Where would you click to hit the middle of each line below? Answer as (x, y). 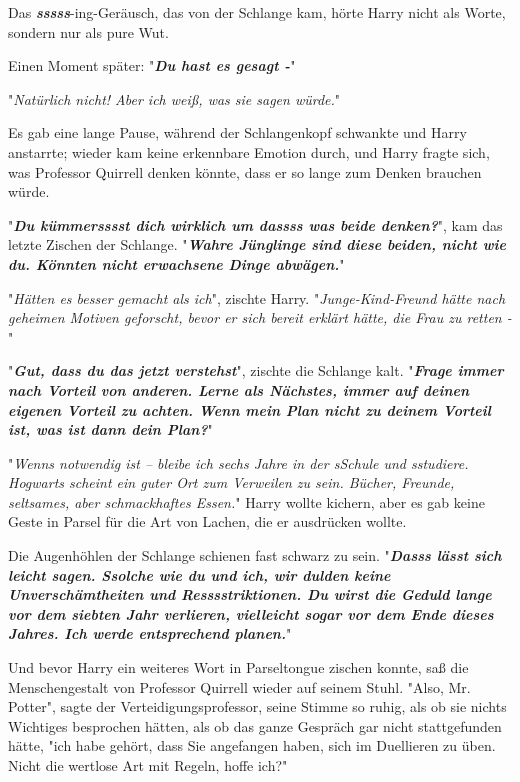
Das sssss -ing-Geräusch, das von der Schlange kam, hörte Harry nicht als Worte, (257, 12)
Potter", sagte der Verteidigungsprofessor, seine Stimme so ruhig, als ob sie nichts (257, 706)
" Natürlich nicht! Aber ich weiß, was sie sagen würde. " (174, 98)
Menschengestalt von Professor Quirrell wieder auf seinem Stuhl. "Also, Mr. (239, 686)
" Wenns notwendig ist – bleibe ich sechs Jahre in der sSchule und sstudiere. (238, 462)
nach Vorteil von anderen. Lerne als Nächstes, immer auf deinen (239, 389)
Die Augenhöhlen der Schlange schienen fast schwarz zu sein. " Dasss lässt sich (255, 555)
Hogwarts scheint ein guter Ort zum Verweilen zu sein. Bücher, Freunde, (231, 482)
